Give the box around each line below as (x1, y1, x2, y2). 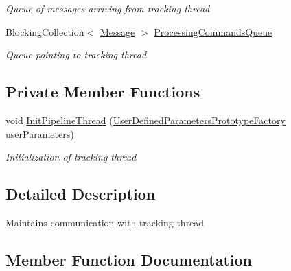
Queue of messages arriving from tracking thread (5, 1, 210, 15)
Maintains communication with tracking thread (5, 215, 205, 229)
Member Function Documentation (5, 248, 253, 270)
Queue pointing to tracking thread (5, 47, 147, 62)
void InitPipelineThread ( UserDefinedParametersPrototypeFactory (5, 113, 286, 127)
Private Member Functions (5, 81, 200, 102)
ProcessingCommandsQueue (154, 24, 272, 38)
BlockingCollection (5, 24, 84, 38)
